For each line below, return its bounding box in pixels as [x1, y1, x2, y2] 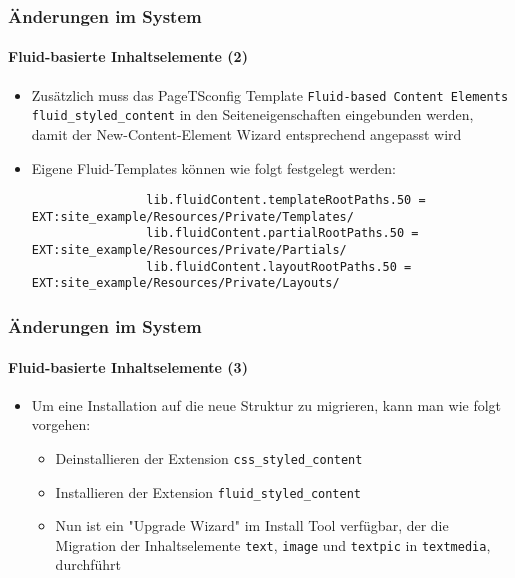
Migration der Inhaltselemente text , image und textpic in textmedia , [55, 534, 491, 555]
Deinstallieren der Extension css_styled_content [55, 447, 363, 468]
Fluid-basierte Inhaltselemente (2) [8, 46, 248, 67]
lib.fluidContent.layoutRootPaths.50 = [146, 259, 412, 274]
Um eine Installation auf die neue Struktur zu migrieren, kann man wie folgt [31, 394, 502, 415]
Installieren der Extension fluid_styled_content [55, 481, 361, 502]
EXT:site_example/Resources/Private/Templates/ [31, 209, 354, 224]
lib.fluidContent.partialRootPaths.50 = [146, 226, 419, 241]
